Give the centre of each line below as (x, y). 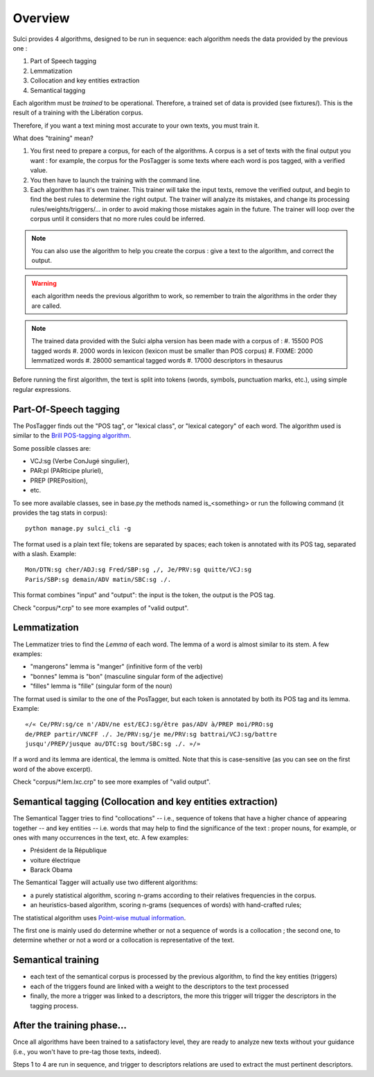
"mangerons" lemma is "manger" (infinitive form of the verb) (116, 666)
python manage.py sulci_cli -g (78, 528)
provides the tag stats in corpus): (60, 512)
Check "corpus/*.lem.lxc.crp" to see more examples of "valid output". (112, 782)
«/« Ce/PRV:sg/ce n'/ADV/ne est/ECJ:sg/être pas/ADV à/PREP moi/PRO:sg (149, 724)
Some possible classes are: (52, 448)
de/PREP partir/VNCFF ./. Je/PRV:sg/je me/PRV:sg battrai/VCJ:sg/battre (151, 734)
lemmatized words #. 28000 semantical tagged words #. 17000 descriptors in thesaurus (157, 361)
